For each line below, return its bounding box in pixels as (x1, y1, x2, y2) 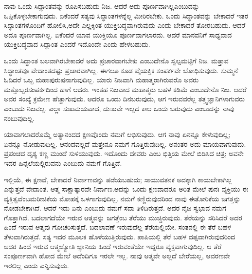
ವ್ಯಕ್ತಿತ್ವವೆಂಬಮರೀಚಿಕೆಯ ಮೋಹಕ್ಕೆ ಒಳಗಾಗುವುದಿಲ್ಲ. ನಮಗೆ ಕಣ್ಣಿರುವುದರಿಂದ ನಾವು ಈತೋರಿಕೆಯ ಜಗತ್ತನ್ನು (4, 193, 241, 203)
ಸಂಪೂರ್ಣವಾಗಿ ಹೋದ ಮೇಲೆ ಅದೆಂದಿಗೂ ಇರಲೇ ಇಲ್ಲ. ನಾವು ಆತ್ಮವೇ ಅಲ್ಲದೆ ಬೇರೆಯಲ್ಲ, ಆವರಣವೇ (4, 251, 230, 261)
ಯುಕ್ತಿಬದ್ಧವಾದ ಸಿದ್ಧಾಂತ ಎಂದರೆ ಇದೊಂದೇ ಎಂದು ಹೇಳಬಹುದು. (4, 39, 150, 49)
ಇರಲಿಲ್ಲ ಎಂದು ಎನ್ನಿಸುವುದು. (4, 260, 69, 270)
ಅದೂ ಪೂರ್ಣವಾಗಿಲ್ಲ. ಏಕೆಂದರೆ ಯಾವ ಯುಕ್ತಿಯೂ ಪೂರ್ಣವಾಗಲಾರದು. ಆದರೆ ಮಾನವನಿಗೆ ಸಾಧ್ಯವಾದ (4, 29, 232, 39)
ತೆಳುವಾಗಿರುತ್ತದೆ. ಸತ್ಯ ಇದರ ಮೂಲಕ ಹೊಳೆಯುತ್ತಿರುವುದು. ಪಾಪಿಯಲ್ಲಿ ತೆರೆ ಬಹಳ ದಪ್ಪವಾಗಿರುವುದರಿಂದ (4, 232, 235, 242)
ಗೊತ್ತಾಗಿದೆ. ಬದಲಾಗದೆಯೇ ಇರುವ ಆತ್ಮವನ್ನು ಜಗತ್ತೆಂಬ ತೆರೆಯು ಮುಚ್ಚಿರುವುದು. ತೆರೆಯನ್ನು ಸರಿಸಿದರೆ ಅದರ (4, 212, 242, 222)
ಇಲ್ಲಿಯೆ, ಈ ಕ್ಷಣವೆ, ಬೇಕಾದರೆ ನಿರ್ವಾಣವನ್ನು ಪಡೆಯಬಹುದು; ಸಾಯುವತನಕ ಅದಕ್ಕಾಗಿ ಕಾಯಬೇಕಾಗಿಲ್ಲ (4, 174, 232, 184)
